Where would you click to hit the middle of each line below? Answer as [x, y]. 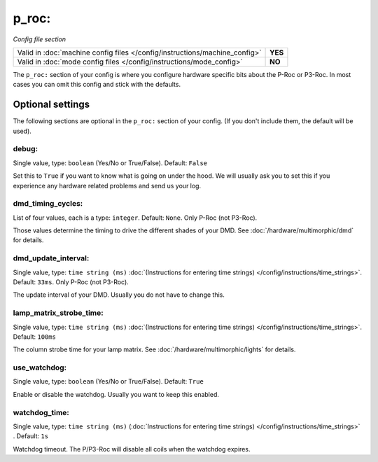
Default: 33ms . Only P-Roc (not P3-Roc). [71, 282]
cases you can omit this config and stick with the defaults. [97, 85]
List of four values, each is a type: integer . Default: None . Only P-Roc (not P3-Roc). [135, 218]
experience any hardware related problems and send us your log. [107, 185]
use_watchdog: [40, 367]
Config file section [40, 39]
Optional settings [51, 105]
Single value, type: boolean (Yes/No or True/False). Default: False [110, 163]
